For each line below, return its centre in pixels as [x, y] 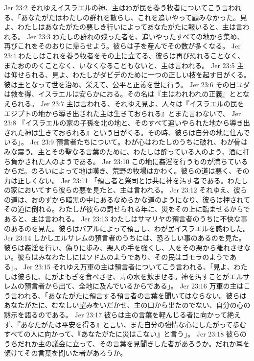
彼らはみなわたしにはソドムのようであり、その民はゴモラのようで [124, 257]
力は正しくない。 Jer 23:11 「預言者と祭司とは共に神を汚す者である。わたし [126, 180]
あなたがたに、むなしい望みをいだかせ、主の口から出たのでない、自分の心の [127, 305]
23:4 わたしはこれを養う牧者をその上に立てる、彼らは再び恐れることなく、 [124, 55]
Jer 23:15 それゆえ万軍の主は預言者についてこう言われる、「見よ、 [128, 267]
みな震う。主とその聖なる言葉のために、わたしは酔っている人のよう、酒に [123, 151]
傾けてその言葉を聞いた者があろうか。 [66, 353]
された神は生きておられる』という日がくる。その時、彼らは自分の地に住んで [127, 132]
